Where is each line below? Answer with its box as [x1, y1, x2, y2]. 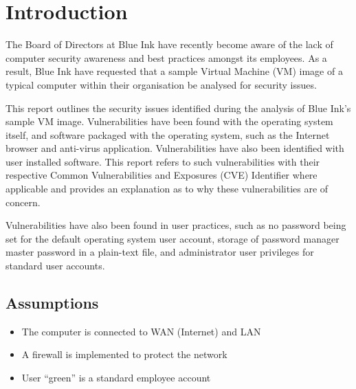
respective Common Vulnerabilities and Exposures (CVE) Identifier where [5, 168, 318, 182]
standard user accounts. [5, 258, 105, 273]
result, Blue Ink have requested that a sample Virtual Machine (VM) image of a [5, 64, 343, 78]
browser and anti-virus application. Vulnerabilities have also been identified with [5, 141, 344, 155]
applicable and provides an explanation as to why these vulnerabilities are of [5, 181, 329, 196]
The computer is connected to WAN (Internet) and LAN [21, 324, 261, 338]
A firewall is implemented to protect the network [21, 347, 227, 362]
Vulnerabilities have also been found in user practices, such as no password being [5, 218, 346, 232]
